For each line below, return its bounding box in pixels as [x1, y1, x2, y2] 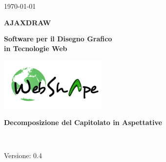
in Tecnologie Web [4, 43, 67, 53]
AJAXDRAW [4, 17, 51, 27]
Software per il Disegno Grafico [4, 34, 112, 44]
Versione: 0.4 [4, 150, 42, 160]
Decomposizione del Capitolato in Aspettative [4, 117, 162, 127]
